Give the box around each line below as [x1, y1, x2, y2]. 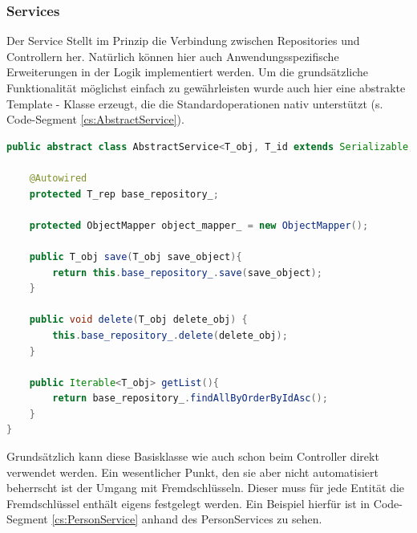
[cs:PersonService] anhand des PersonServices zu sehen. [51, 511, 322, 527]
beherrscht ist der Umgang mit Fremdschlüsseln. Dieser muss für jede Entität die [6, 479, 405, 496]
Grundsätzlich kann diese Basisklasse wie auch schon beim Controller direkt [6, 448, 379, 465]
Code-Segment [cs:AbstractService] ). [6, 111, 184, 128]
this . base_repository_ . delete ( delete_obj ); [52, 329, 288, 341]
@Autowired [29, 172, 87, 184]
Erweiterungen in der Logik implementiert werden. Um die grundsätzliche [6, 63, 369, 80]
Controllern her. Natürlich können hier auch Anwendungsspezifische [6, 47, 339, 64]
